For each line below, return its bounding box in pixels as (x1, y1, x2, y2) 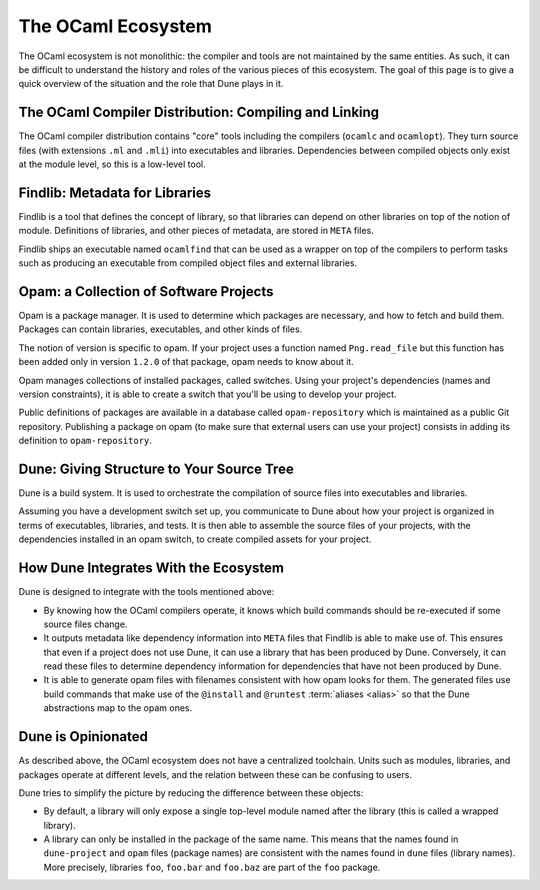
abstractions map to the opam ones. (43, 702, 193, 714)
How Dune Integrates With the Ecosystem (18, 560, 285, 577)
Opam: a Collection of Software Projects (18, 283, 274, 300)
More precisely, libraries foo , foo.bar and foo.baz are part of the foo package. (43, 861, 381, 873)
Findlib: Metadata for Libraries (18, 184, 212, 201)
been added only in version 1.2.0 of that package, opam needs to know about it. (18, 356, 354, 368)
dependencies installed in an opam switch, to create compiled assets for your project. (18, 533, 372, 545)
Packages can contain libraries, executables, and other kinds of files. (18, 323, 303, 335)
